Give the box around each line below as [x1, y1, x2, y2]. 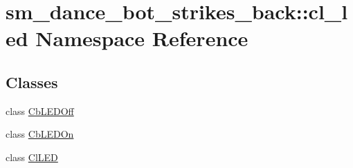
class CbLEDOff [6, 103, 74, 118]
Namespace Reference [35, 24, 248, 52]
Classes [6, 71, 58, 92]
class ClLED [6, 149, 58, 164]
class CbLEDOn [6, 127, 74, 141]
